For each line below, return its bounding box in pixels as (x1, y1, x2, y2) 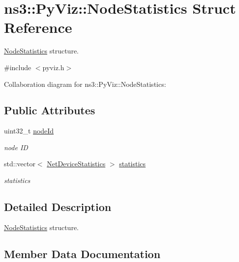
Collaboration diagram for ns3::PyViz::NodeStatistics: (4, 79, 166, 89)
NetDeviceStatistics (47, 158, 106, 169)
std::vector (4, 158, 35, 169)
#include (4, 62, 31, 72)
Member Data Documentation (4, 246, 161, 261)
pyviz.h (42, 62, 64, 72)
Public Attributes (4, 103, 95, 118)
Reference (4, 17, 72, 37)
